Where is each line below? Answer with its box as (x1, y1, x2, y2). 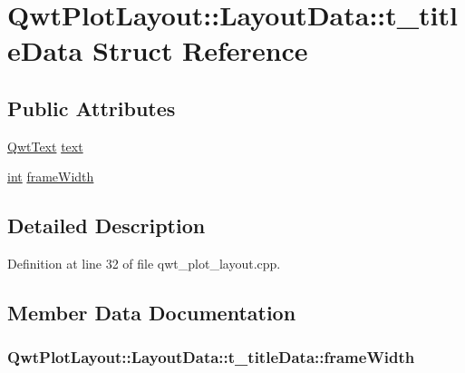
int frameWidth (7, 167, 94, 186)
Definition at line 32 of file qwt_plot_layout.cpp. (7, 254, 281, 273)
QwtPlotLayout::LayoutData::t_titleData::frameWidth (7, 346, 415, 368)
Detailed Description (7, 211, 206, 240)
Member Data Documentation (7, 299, 296, 327)
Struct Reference (92, 32, 308, 69)
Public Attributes (7, 93, 176, 122)
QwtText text (7, 136, 83, 155)
